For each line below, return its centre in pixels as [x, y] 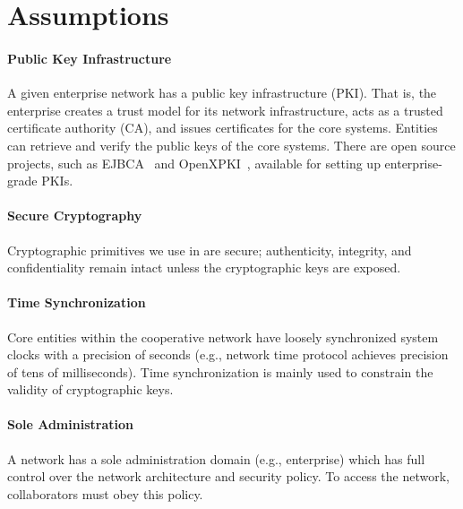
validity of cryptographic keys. [90, 389]
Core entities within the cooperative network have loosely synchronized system [223, 336]
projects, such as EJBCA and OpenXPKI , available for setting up [194, 163]
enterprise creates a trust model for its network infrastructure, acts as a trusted [225, 110]
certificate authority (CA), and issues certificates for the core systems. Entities [223, 128]
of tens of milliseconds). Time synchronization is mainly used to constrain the [220, 371]
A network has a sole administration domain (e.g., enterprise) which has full [216, 458]
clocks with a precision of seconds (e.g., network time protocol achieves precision [228, 354]
